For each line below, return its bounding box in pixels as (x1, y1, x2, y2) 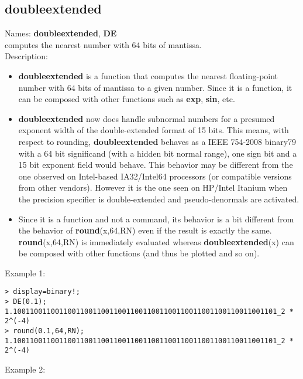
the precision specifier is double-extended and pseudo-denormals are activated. (18, 192, 299, 205)
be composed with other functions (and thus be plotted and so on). (18, 247, 260, 259)
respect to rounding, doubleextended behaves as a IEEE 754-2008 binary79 (18, 135, 297, 147)
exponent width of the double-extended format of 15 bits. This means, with (18, 124, 289, 136)
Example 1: (5, 266, 46, 279)
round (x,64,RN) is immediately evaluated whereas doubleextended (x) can (18, 235, 294, 248)
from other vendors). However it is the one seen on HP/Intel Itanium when (18, 181, 288, 194)
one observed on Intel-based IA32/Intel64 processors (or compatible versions (18, 170, 292, 182)
